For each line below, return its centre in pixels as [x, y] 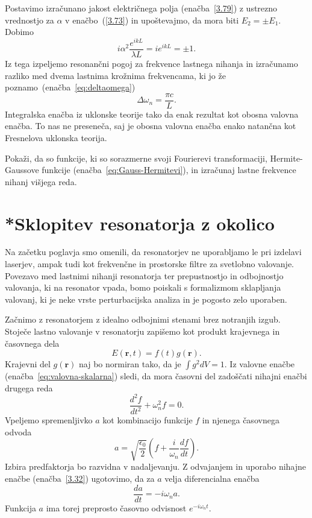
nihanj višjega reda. [41, 181]
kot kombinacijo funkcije [148, 420]
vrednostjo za [30, 20]
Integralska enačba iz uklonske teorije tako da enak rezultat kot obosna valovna [152, 114]
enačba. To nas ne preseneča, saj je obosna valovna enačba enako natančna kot [151, 126]
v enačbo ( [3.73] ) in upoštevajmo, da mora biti [152, 20]
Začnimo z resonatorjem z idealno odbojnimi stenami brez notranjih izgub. [143, 319]
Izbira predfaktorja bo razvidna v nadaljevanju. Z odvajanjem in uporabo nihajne [156, 466]
